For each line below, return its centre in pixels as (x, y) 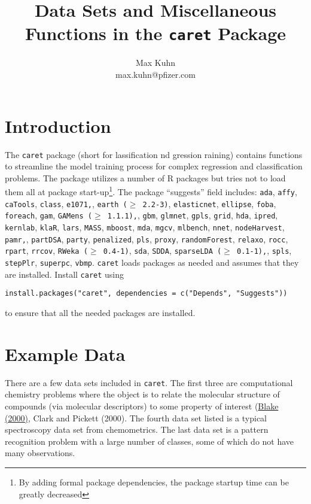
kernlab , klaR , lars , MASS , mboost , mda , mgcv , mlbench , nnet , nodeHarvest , (145, 227)
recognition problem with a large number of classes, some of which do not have (150, 441)
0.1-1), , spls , (264, 251)
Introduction (58, 125)
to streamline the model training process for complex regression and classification (154, 166)
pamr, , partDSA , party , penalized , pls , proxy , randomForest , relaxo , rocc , (147, 239)
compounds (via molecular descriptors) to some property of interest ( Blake (142, 406)
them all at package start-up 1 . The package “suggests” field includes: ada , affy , (151, 191)
